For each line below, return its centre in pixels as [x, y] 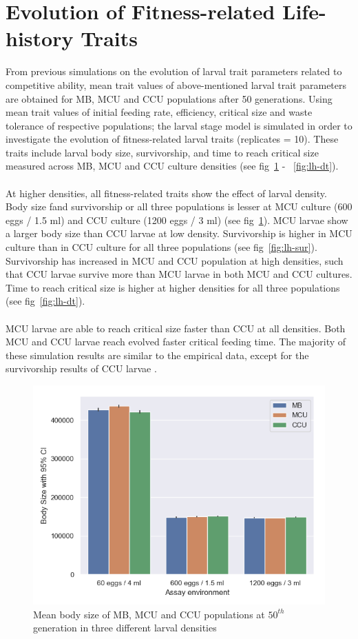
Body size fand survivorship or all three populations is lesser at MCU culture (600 [179, 206]
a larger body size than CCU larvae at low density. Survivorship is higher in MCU [179, 233]
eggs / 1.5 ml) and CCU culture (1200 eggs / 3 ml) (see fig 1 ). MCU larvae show [177, 220]
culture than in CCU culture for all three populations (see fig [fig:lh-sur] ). [161, 247]
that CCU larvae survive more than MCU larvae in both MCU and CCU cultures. [179, 274]
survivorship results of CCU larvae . [81, 368]
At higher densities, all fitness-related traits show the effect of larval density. [166, 193]
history [40, 38]
